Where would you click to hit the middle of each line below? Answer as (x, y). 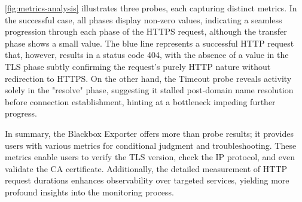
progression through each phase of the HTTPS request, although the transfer (146, 31)
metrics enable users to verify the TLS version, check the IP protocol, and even (150, 157)
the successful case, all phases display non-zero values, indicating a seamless (144, 19)
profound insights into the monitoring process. (89, 192)
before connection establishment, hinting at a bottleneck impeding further (140, 101)
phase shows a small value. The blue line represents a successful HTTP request (150, 43)
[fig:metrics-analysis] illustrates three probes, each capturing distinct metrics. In (151, 8)
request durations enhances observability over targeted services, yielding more (147, 180)
